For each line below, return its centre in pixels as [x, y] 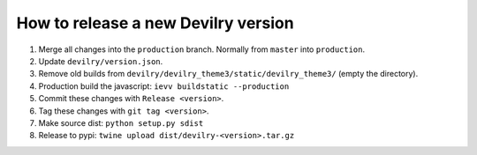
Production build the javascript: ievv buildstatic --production [164, 86]
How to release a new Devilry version [155, 23]
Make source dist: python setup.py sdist [121, 122]
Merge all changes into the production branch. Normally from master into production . [202, 49]
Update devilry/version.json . [101, 61]
